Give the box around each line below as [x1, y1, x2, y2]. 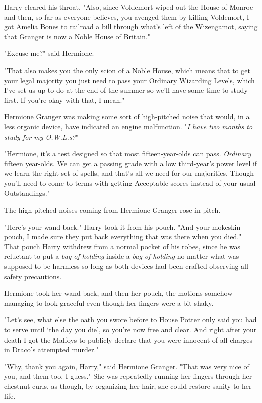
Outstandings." [4, 187, 50, 198]
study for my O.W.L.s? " [4, 131, 79, 142]
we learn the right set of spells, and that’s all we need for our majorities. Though [4, 168, 254, 178]
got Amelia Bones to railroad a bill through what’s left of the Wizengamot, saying [4, 21, 258, 32]
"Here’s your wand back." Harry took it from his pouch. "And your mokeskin [4, 221, 241, 232]
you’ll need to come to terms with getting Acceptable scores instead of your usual [4, 177, 256, 188]
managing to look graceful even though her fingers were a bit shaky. [4, 297, 214, 308]
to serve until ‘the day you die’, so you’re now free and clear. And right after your [4, 324, 257, 335]
